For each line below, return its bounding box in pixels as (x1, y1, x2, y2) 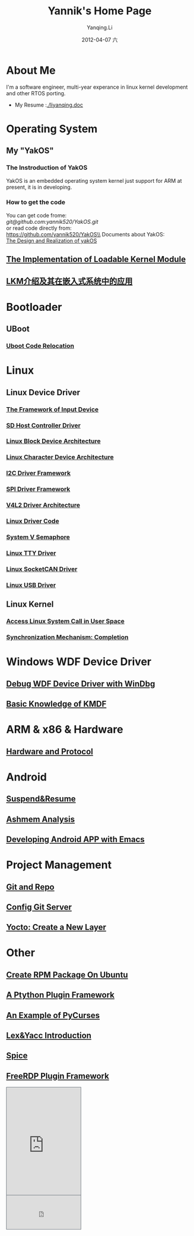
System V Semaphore (6, 533, 70, 541)
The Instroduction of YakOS (6, 164, 88, 172)
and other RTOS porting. (6, 89, 66, 96)
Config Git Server (6, 902, 72, 912)
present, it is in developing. (6, 183, 72, 191)
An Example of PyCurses (6, 1010, 100, 1020)
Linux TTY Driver (6, 549, 56, 557)
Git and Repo (6, 882, 55, 892)
